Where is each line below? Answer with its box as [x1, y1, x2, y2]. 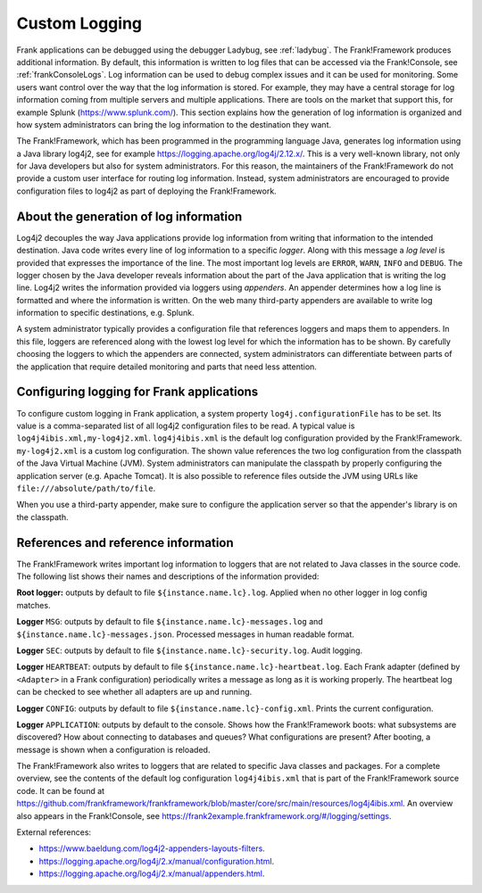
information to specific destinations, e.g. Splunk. [16, 308, 195, 318]
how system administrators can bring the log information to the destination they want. [16, 119, 332, 129]
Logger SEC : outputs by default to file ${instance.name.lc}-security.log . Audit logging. [16, 645, 363, 656]
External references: [16, 827, 92, 838]
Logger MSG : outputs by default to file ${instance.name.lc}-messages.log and [16, 616, 323, 627]
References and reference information [16, 535, 234, 550]
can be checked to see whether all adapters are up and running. [16, 687, 253, 698]
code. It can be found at [16, 785, 105, 796]
